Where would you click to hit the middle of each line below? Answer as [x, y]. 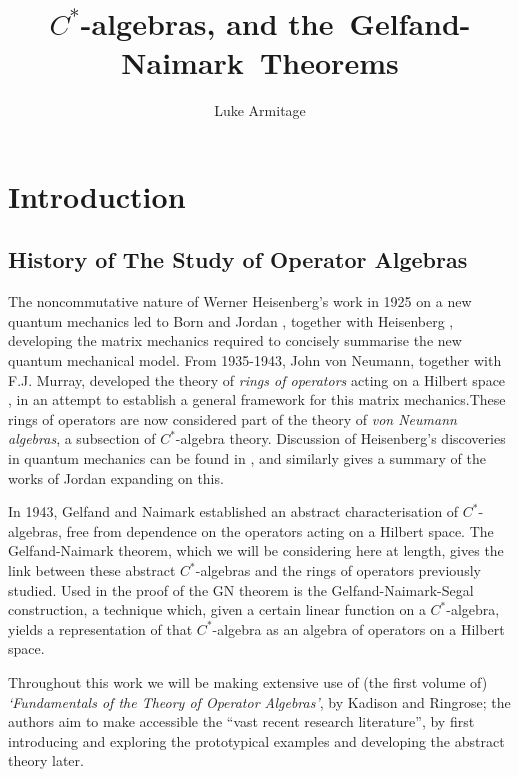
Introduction [97, 195]
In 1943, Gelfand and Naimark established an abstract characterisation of [233, 511]
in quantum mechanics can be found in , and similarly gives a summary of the [247, 458]
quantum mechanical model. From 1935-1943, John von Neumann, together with [255, 360]
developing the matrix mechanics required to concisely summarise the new [235, 340]
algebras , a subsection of [82, 438]
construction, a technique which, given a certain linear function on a [217, 609]
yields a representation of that [100, 628]
